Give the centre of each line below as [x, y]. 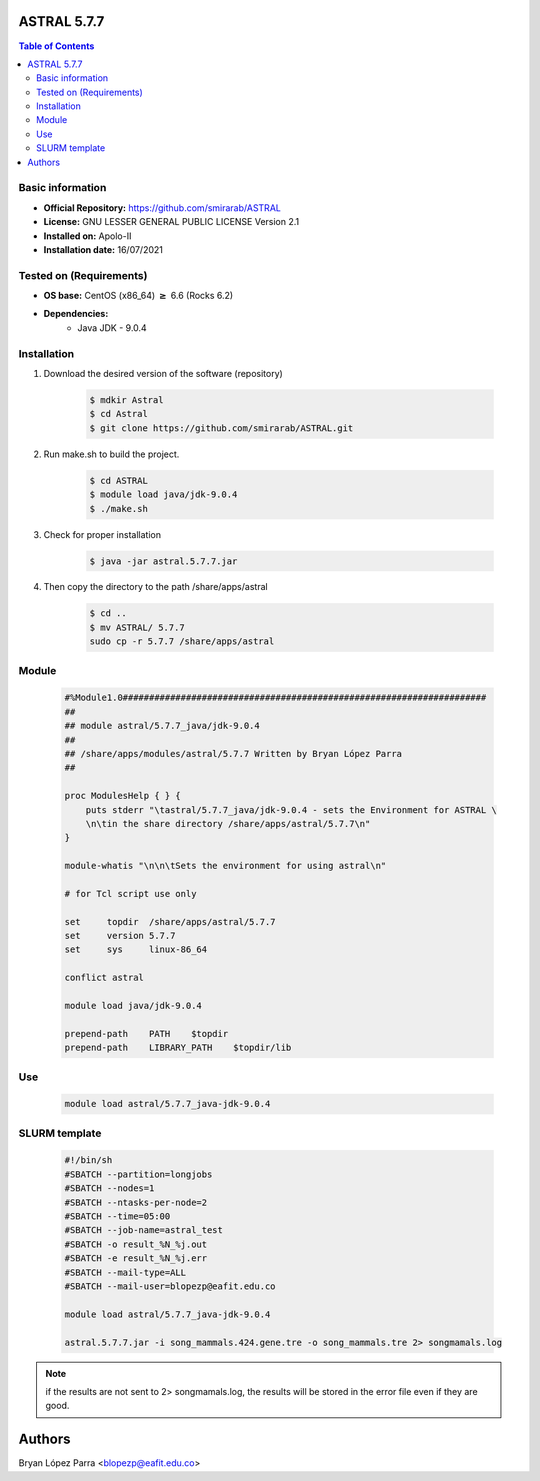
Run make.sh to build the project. [111, 454]
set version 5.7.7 [120, 936]
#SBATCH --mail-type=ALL [125, 1272]
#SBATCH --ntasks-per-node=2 [136, 1202]
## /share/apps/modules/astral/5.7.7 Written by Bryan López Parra [233, 753]
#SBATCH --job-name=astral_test [144, 1230]
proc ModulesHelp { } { [123, 796]
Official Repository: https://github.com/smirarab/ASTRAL [162, 207]
